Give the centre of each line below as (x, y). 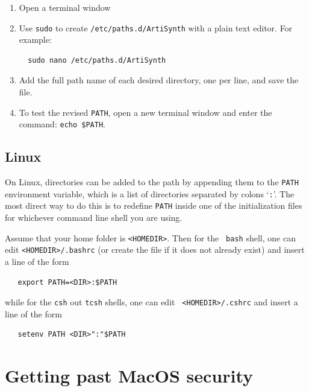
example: (35, 40)
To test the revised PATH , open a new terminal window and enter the (145, 112)
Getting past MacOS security (129, 376)
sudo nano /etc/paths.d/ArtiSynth (97, 60)
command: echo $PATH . (62, 124)
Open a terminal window (65, 7)
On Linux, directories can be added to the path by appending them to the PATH (152, 182)
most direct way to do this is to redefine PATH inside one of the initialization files (154, 205)
